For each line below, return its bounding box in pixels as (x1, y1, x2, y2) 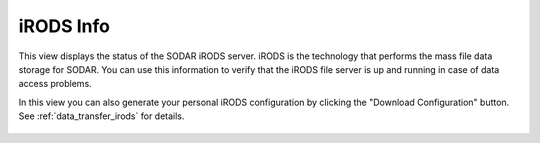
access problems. (18, 78, 92, 90)
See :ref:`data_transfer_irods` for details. (18, 110, 185, 122)
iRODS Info (18, 15, 110, 37)
